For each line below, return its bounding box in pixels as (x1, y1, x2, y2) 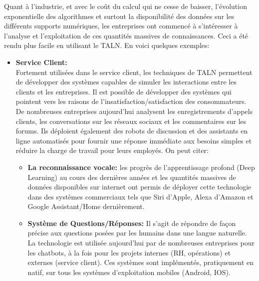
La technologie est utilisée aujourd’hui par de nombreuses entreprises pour (27, 237, 255, 248)
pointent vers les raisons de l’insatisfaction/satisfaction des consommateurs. (15, 96, 247, 106)
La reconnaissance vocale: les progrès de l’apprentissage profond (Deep (27, 161, 255, 172)
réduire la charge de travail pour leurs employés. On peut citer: (15, 145, 209, 155)
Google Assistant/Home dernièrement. (27, 201, 145, 211)
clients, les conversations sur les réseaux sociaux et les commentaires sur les (15, 115, 247, 126)
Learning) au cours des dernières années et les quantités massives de (27, 171, 236, 182)
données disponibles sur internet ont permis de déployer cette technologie (27, 181, 252, 192)
